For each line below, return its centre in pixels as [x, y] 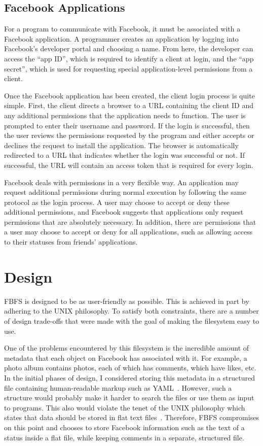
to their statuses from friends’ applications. [71, 242]
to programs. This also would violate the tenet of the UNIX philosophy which [125, 407]
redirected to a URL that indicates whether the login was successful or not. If [124, 155]
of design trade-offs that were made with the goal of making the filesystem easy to [132, 320]
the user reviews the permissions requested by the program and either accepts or [129, 135]
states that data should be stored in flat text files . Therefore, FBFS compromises [131, 417]
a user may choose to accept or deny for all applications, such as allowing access [128, 232]
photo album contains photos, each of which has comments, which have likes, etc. [130, 368]
